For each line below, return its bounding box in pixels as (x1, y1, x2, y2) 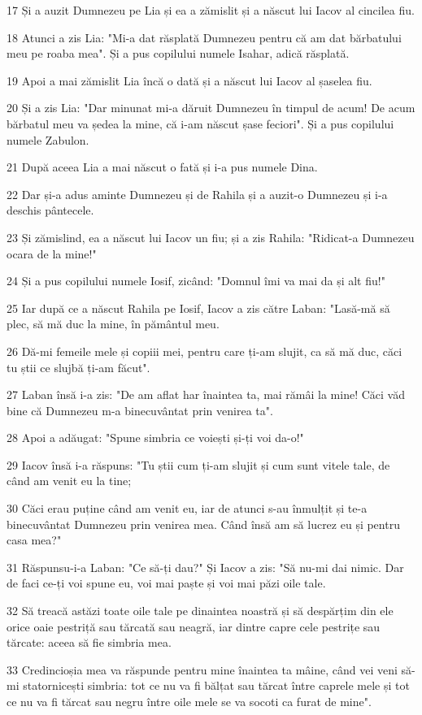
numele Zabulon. (7, 131, 89, 148)
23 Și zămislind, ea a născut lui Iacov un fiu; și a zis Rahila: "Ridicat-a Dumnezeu (7, 228, 415, 245)
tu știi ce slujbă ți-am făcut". (7, 358, 150, 375)
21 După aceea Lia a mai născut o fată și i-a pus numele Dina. (7, 158, 318, 175)
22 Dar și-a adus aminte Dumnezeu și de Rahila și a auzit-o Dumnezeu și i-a (7, 185, 388, 202)
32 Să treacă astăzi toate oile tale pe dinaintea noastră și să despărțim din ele (7, 602, 394, 619)
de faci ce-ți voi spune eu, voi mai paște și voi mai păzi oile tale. (7, 574, 326, 591)
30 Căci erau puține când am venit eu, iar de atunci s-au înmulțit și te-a (7, 500, 368, 517)
